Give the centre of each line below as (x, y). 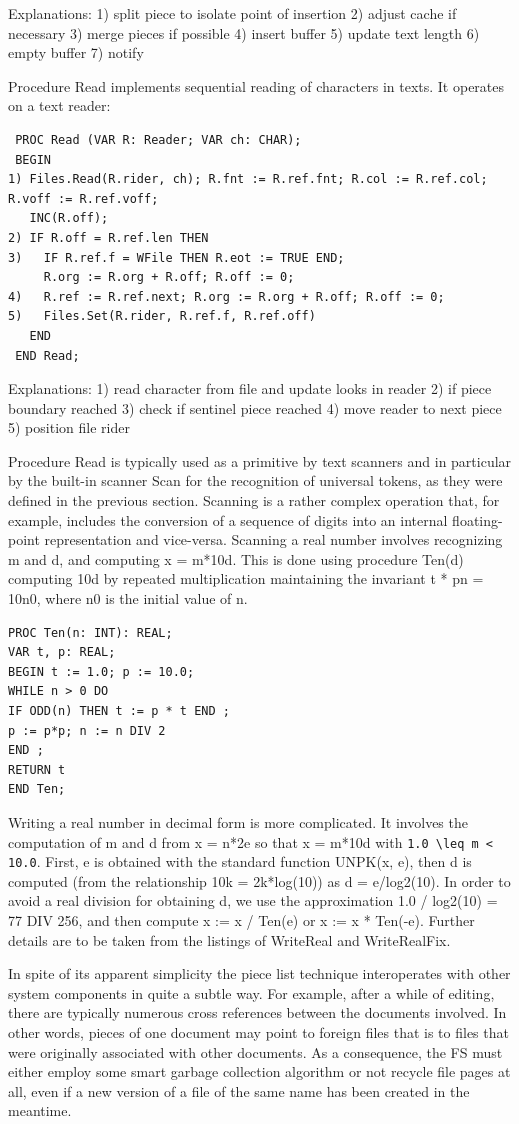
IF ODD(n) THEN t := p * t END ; (119, 711)
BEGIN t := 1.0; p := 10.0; (101, 671)
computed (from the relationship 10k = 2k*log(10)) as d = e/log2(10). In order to (259, 880)
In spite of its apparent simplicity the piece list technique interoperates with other (259, 973)
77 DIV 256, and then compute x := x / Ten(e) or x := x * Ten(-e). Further (241, 920)
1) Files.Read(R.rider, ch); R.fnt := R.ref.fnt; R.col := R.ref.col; (248, 179)
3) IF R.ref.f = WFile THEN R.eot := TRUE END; (176, 257)
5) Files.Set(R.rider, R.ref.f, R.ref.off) (162, 316)
